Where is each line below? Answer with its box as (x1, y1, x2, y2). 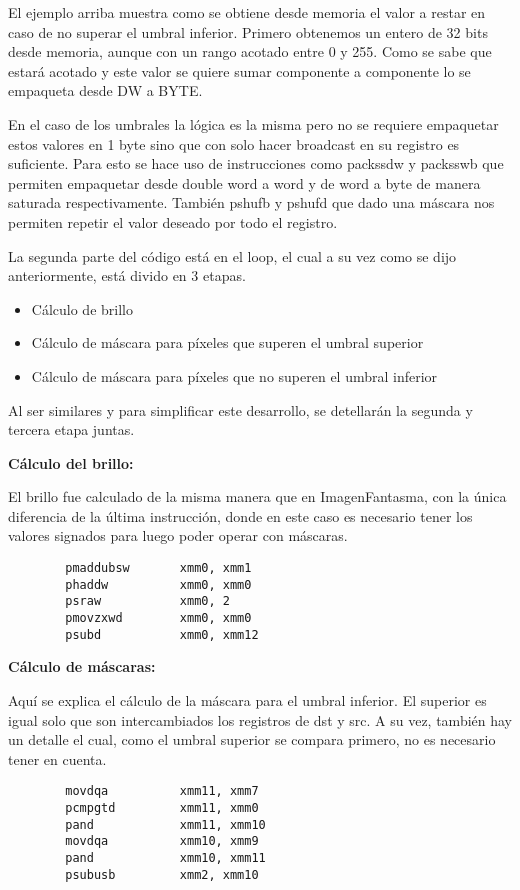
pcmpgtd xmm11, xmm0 (65, 800, 259, 815)
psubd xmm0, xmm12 (65, 627, 259, 642)
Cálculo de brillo (31, 298, 133, 319)
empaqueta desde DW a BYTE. (8, 80, 203, 101)
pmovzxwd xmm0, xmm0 (65, 611, 252, 626)
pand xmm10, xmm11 (65, 850, 266, 865)
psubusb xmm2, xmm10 (65, 867, 259, 882)
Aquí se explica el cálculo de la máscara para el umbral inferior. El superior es (8, 689, 487, 710)
